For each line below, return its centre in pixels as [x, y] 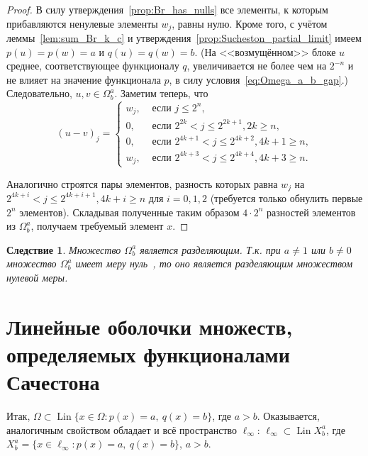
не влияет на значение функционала [84, 79]
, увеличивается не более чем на [257, 66]
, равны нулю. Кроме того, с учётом [250, 23]
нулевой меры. [37, 277]
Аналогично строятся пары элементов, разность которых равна [142, 183]
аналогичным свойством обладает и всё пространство [122, 429]
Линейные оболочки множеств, [150, 326]
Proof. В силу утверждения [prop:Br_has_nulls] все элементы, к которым [167, 9]
